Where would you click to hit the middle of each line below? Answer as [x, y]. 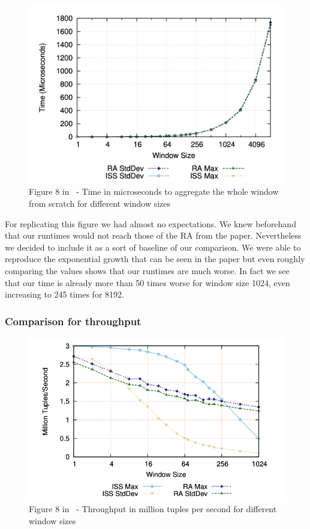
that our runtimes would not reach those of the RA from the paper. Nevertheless [153, 235]
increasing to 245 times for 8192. [64, 294]
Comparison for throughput [73, 321]
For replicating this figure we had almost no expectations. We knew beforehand [151, 223]
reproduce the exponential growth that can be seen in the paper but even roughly [155, 259]
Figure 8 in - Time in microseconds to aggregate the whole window [154, 191]
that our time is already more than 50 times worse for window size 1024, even [148, 282]
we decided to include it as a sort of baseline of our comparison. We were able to [153, 247]
